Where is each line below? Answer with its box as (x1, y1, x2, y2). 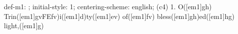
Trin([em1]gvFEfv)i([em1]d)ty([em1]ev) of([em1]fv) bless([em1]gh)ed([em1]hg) (4, 11, 235, 21)
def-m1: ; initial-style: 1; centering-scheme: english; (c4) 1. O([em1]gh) (4, 1, 212, 11)
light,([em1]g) (4, 20, 44, 31)
